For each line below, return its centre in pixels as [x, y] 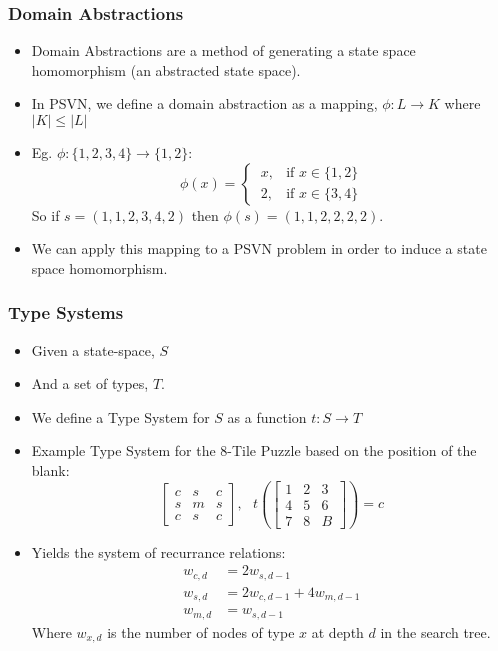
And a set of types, [90, 383]
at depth [337, 631]
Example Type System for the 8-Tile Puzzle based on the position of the [254, 450]
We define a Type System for [120, 416]
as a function [267, 416]
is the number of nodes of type [201, 631]
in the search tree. [435, 631]
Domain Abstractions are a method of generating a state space [223, 50]
